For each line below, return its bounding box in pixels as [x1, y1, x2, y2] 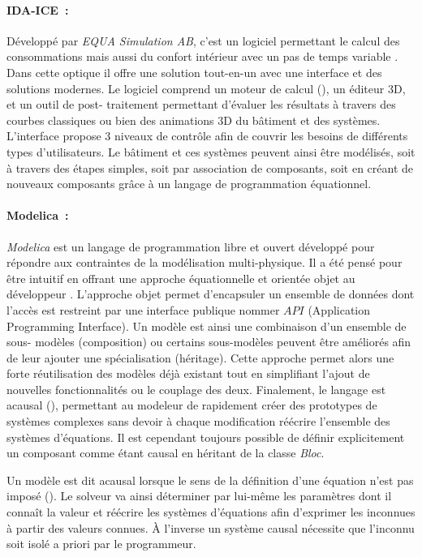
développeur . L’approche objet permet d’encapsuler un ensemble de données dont [6, 285, 415, 302]
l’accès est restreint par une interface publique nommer [6, 301, 280, 318]
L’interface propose [6, 127, 101, 144]
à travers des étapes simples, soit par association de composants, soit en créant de [6, 159, 414, 176]
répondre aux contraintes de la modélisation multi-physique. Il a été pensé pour [6, 254, 403, 271]
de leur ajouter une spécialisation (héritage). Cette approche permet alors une [6, 349, 394, 366]
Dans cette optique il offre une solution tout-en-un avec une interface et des [6, 63, 382, 80]
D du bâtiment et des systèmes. [223, 111, 381, 128]
